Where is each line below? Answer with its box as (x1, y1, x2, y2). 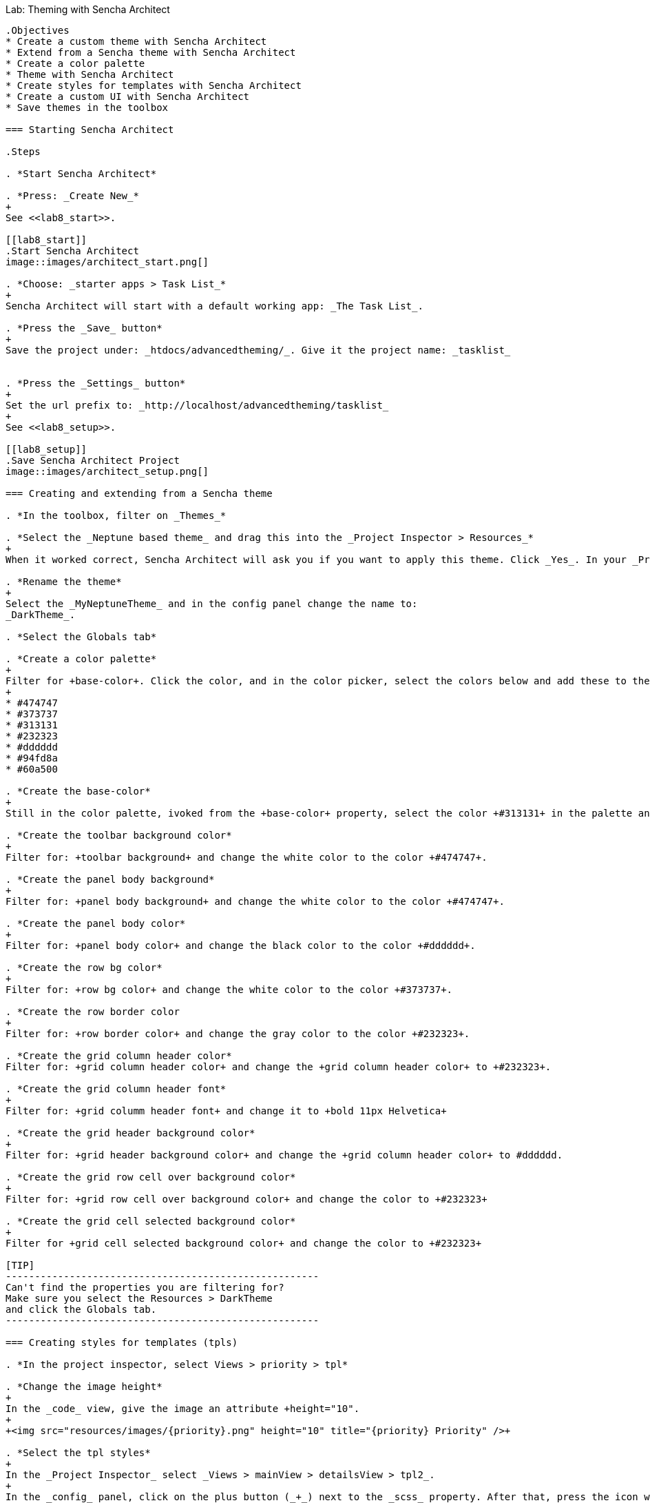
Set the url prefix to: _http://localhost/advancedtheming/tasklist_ (6, 400, 389, 411)
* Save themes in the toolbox (6, 102, 169, 113)
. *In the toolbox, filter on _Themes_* (6, 510, 227, 521)
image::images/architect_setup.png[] (6, 466, 209, 477)
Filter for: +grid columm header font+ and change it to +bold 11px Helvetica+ (6, 1105, 447, 1116)
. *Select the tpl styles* (6, 1447, 151, 1458)
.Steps (6, 146, 41, 157)
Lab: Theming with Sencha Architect (6, 3, 170, 15)
